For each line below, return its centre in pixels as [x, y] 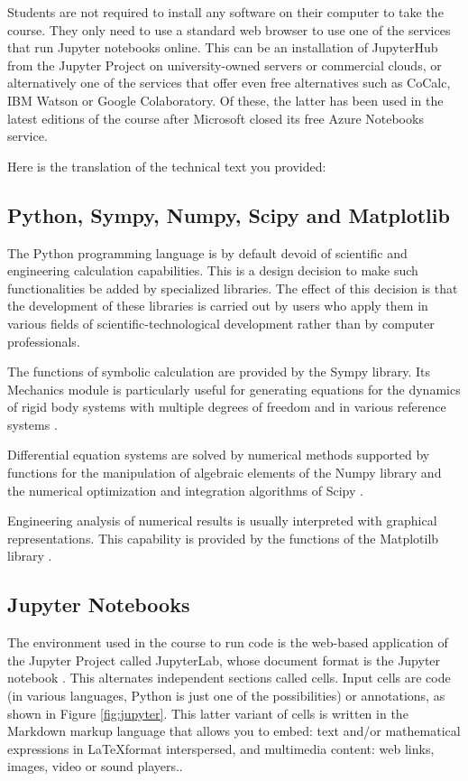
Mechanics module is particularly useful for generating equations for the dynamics [234, 389]
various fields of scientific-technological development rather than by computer [221, 323]
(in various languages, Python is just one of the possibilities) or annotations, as [226, 696]
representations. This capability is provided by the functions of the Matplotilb [223, 538]
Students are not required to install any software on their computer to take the [225, 12]
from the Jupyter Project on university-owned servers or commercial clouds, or [225, 65]
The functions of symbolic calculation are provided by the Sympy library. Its [219, 372]
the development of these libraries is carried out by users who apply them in [218, 306]
